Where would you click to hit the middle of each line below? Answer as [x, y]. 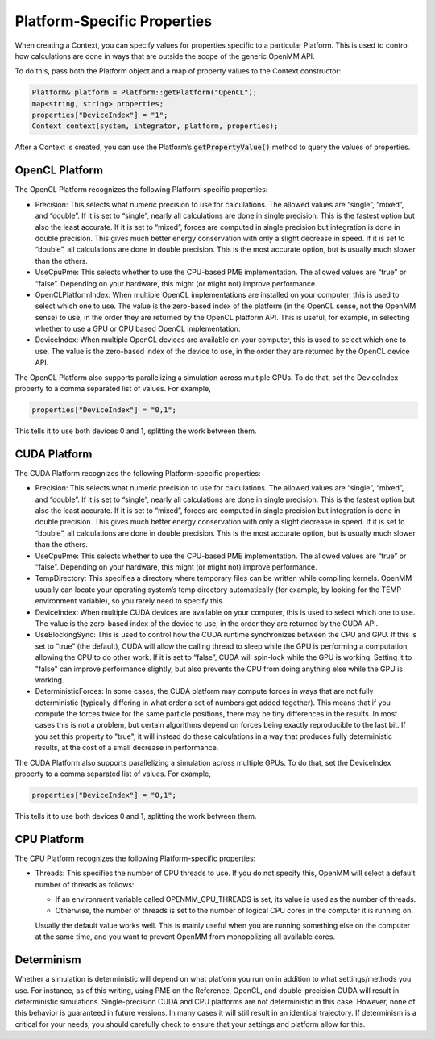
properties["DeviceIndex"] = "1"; [100, 115]
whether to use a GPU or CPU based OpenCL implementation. [138, 329]
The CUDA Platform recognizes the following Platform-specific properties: [138, 473]
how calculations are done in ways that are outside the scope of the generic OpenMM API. [165, 56]
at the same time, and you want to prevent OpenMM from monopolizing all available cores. [185, 937]
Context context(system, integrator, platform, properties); [155, 126]
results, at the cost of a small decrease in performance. [127, 748]
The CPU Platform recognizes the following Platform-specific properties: [135, 858]
